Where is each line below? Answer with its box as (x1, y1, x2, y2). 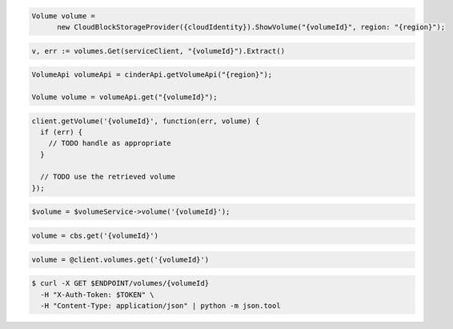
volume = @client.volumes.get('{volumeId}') (31, 255, 210, 264)
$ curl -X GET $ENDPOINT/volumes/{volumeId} (31, 279, 210, 288)
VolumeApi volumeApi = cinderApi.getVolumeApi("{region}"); (31, 70, 273, 79)
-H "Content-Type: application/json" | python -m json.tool (40, 301, 281, 310)
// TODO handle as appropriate (48, 138, 171, 148)
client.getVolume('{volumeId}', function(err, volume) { (31, 116, 260, 126)
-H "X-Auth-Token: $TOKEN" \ (40, 290, 155, 299)
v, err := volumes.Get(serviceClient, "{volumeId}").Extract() (31, 46, 286, 55)
